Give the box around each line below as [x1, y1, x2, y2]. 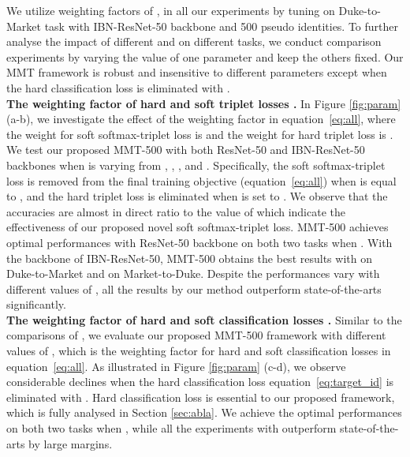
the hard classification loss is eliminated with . [6, 79, 230, 96]
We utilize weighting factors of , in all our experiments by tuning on [6, 2, 335, 18]
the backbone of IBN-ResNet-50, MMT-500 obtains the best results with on [6, 249, 372, 266]
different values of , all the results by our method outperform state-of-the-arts [6, 280, 382, 297]
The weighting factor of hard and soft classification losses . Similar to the [6, 311, 402, 328]
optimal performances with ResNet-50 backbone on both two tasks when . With [6, 234, 393, 250]
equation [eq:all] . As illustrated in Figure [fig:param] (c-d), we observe [6, 358, 346, 374]
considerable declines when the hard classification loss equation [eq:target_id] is [6, 373, 394, 390]
